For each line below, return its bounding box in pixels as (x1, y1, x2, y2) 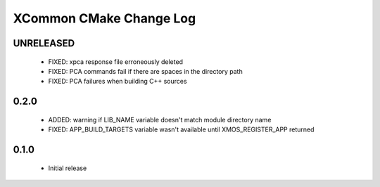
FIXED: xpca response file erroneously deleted (48, 57, 183, 66)
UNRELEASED (13, 37, 75, 49)
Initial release (48, 164, 87, 172)
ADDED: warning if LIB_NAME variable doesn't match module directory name (48, 115, 272, 124)
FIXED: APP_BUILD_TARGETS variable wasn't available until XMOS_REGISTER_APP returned (48, 125, 315, 134)
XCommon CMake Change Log (13, 11, 196, 26)
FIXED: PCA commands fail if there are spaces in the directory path (48, 67, 243, 75)
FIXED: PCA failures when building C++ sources (48, 77, 187, 86)
